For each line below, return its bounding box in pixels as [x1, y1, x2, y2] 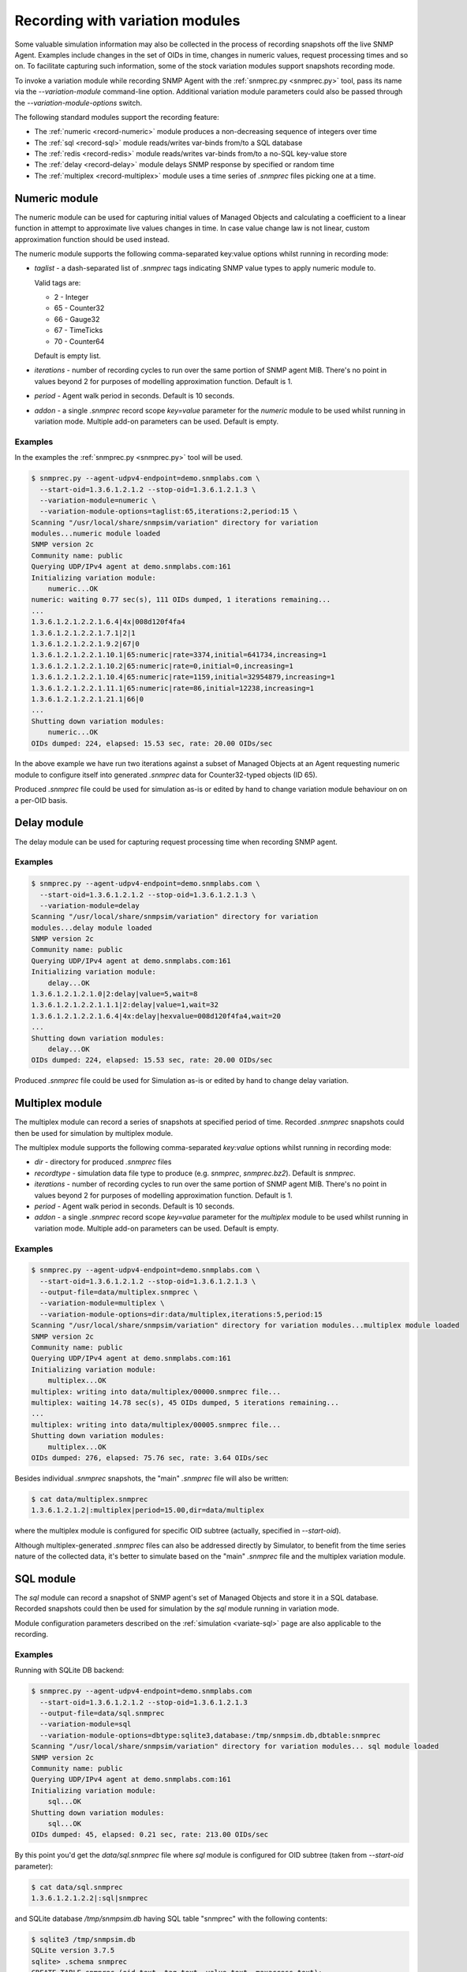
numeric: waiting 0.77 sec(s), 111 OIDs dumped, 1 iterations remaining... [31, 596, 331, 604]
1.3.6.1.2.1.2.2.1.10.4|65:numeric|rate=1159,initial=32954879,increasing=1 [31, 673, 335, 682]
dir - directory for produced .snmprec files [34, 1157, 172, 1167]
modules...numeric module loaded [31, 529, 161, 538]
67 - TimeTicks [54, 326, 103, 335]
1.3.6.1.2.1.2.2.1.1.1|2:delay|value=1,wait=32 [31, 1000, 219, 1010]
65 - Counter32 [54, 304, 105, 313]
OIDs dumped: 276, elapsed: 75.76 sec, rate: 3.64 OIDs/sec [31, 1453, 269, 1462]
